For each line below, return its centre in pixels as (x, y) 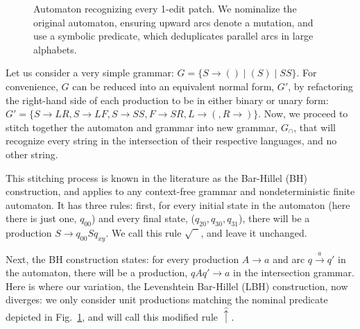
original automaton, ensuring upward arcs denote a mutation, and (173, 22)
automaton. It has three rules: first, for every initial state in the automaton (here (178, 204)
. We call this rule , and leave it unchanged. (206, 233)
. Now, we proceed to (303, 113)
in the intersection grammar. (294, 272)
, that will (315, 127)
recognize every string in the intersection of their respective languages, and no (171, 141)
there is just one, (41, 218)
